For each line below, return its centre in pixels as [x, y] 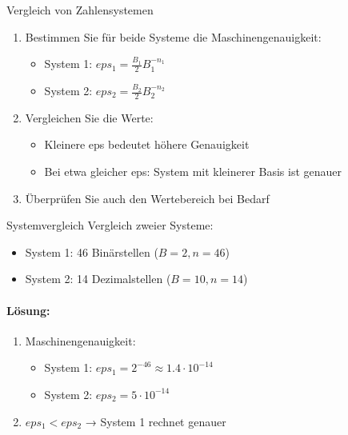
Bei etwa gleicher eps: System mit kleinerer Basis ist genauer [193, 172]
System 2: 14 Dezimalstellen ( [98, 279]
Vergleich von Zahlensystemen [80, 10]
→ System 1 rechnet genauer [156, 421]
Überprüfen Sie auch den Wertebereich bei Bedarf [147, 198]
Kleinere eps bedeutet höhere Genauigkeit [147, 144]
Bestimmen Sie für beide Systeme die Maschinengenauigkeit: [173, 36]
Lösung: [28, 310]
